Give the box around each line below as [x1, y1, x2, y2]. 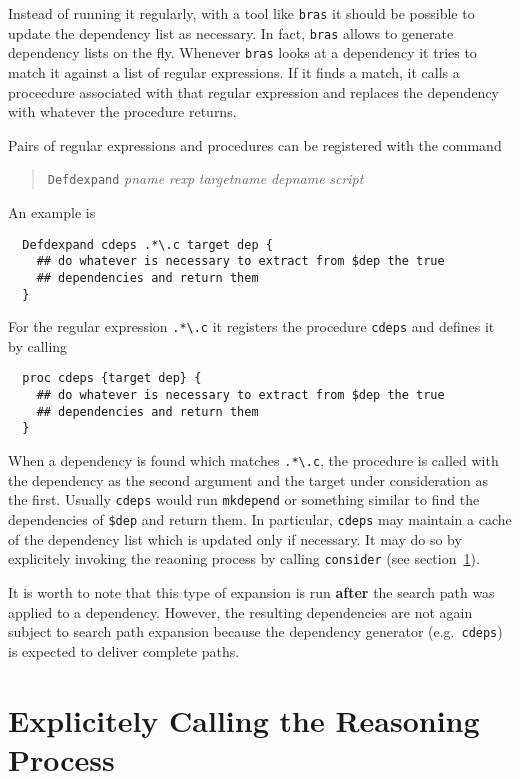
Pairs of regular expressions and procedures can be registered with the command [8, 134, 502, 155]
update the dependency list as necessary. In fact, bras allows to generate [8, 22, 454, 43]
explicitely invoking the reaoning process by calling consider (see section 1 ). [8, 548, 480, 569]
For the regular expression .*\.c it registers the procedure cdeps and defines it [8, 316, 495, 337]
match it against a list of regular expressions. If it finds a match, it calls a [8, 61, 460, 82]
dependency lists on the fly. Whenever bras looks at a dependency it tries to [8, 42, 477, 63]
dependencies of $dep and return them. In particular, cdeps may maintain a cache [8, 509, 512, 529]
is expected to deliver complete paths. [8, 640, 240, 661]
